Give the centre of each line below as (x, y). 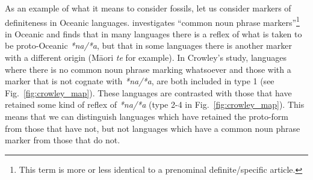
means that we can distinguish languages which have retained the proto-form (147, 116)
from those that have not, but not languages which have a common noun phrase (153, 128)
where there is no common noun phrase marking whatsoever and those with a (148, 69)
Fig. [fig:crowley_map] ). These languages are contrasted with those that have (148, 92)
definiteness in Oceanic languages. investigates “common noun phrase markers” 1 (152, 21)
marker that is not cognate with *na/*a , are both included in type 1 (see (140, 81)
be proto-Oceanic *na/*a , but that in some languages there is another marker (148, 45)
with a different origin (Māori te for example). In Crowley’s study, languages (146, 57)
